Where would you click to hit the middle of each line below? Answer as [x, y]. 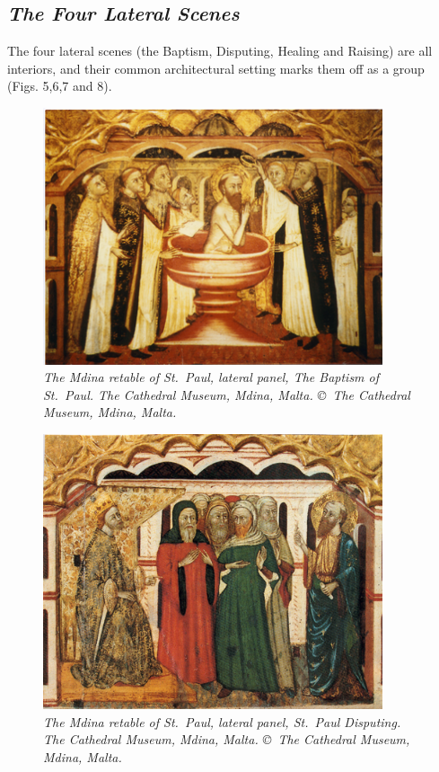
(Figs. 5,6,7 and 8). [60, 86]
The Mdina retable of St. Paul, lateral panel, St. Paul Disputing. [222, 721]
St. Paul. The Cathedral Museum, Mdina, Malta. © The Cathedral [227, 394]
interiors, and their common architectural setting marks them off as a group [216, 68]
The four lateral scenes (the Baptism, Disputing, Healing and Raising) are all [220, 51]
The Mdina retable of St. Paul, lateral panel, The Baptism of [211, 377]
